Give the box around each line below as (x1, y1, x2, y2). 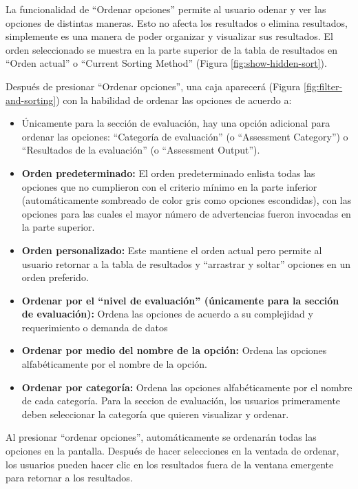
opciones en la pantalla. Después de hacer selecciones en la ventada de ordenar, (6, 444, 339, 458)
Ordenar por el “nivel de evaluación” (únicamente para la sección (21, 293, 339, 307)
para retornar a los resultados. (6, 470, 133, 485)
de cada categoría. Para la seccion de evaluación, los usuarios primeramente (21, 393, 341, 408)
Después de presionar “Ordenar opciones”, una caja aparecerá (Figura (6, 79, 301, 93)
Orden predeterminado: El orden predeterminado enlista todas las (21, 165, 315, 180)
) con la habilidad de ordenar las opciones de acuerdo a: (56, 92, 292, 107)
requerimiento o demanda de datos (21, 320, 168, 334)
